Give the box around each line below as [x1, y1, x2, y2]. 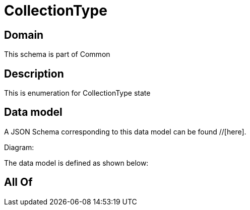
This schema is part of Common [4, 50, 110, 59]
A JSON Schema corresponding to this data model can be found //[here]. [4, 127, 246, 136]
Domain [4, 28, 44, 41]
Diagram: [4, 143, 34, 152]
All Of [4, 176, 33, 189]
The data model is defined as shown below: [4, 158, 149, 167]
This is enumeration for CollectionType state [4, 89, 151, 98]
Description [4, 67, 64, 80]
